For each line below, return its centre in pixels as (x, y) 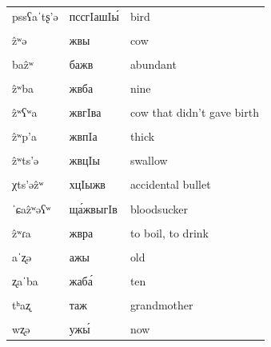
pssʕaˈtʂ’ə (35, 16)
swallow (149, 160)
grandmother (161, 304)
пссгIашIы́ (94, 16)
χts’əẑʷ (28, 184)
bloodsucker (159, 208)
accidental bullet (170, 184)
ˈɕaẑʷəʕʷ (32, 208)
